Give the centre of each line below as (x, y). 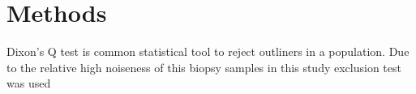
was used (29, 83)
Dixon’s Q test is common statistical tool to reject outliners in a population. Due (208, 51)
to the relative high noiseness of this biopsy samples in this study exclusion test (204, 67)
